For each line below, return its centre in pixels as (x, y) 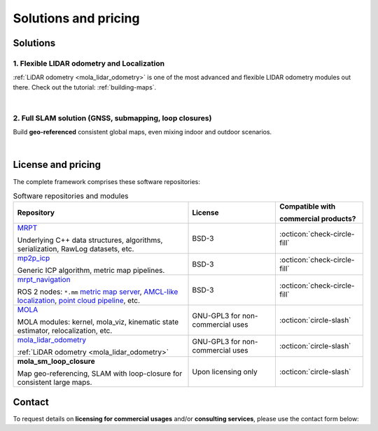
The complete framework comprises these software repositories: (107, 181)
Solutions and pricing (76, 18)
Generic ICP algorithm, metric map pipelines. (91, 271)
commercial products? (317, 219)
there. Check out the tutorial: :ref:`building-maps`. (85, 87)
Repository (36, 213)
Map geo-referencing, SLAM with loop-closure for (100, 374)
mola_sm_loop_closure (56, 362)
